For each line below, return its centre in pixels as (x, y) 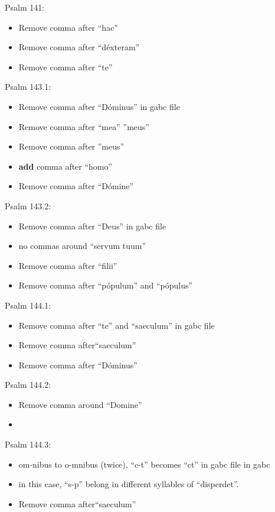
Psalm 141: (25, 7)
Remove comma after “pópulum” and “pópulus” (106, 285)
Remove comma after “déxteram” (79, 47)
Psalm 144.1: (28, 305)
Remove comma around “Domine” (80, 404)
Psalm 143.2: (28, 205)
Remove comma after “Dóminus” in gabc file (99, 106)
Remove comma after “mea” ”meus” (84, 126)
